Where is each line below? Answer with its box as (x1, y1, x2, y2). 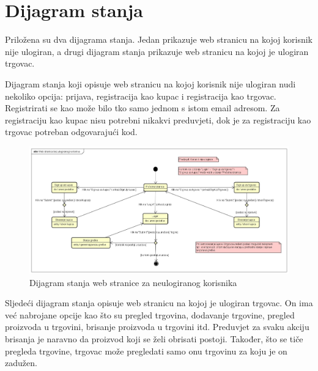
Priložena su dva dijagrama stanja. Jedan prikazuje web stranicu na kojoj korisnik (5, 33, 313, 46)
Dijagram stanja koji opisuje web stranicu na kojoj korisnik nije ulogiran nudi (5, 77, 296, 90)
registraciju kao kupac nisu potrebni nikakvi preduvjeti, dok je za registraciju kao (5, 113, 311, 126)
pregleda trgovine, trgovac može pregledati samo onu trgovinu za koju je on (5, 344, 287, 357)
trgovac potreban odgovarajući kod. (5, 125, 138, 138)
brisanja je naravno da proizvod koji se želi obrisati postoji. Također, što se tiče (5, 332, 303, 345)
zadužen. (5, 356, 37, 369)
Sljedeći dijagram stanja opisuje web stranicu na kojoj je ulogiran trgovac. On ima (5, 296, 313, 309)
